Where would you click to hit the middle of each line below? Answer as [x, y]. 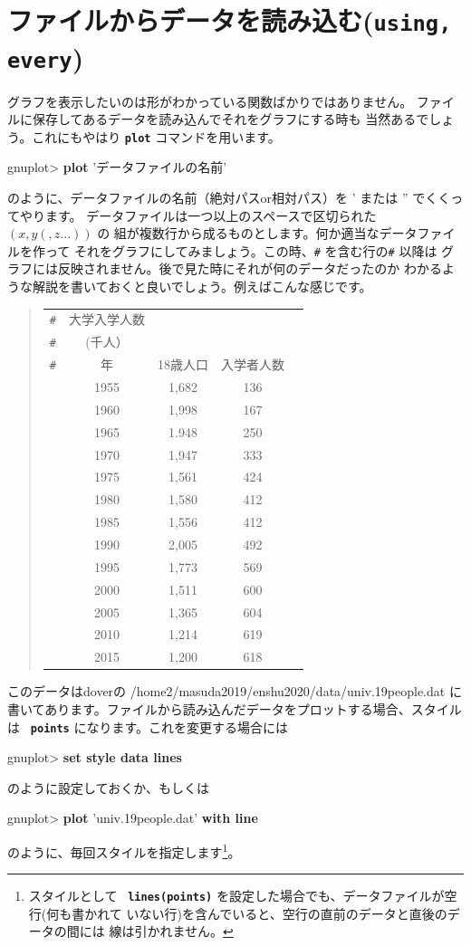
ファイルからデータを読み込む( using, [230, 20]
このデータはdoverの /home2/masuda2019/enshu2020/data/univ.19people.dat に [235, 691]
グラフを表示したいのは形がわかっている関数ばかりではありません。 [210, 101]
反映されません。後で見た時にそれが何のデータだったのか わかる [250, 268]
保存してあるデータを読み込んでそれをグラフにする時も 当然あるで [231, 119]
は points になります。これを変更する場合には [148, 726]
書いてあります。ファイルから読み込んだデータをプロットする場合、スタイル [235, 708]
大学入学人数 [106, 319]
